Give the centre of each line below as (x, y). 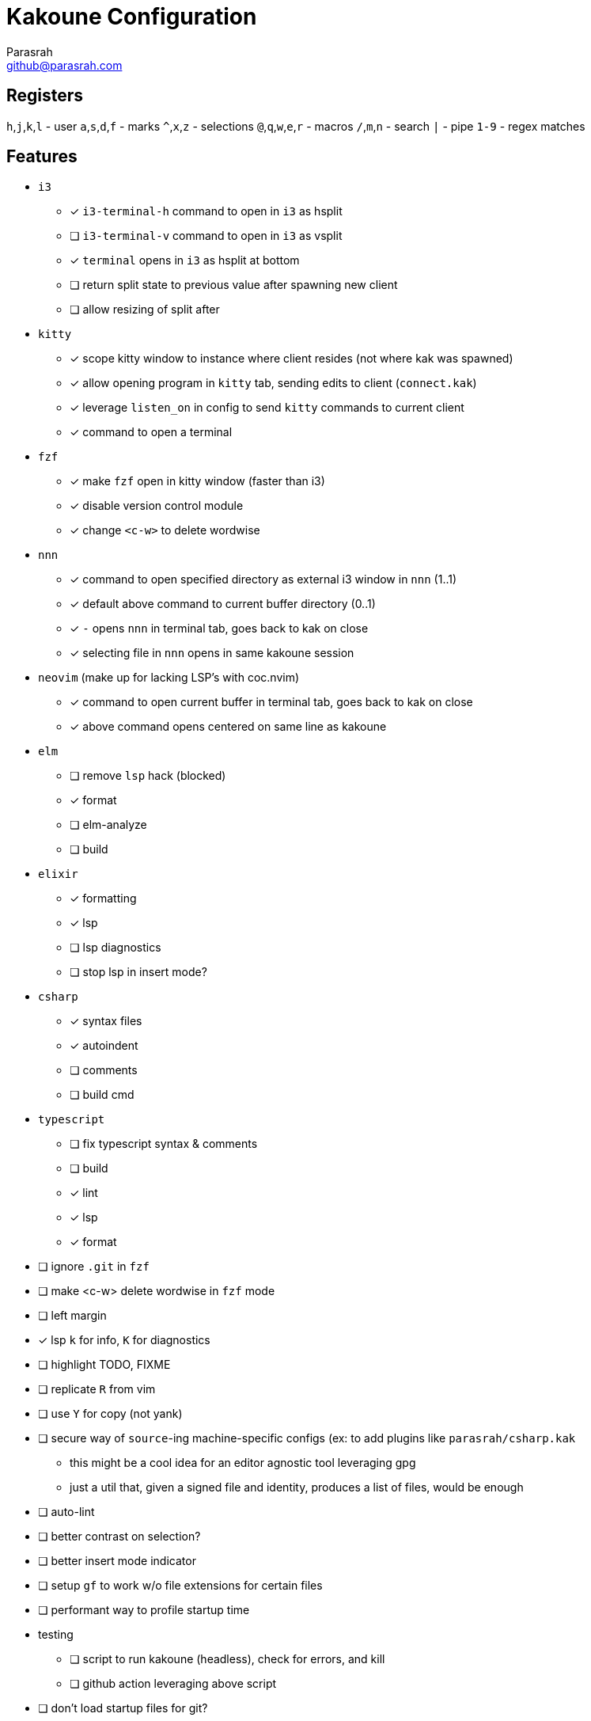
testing (56, 1635)
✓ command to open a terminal (151, 432)
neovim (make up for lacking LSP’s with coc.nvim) (169, 678)
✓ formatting (103, 898)
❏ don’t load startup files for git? (123, 1708)
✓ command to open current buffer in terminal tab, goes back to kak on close (271, 702)
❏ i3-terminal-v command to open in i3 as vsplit (206, 236)
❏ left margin (72, 1316)
